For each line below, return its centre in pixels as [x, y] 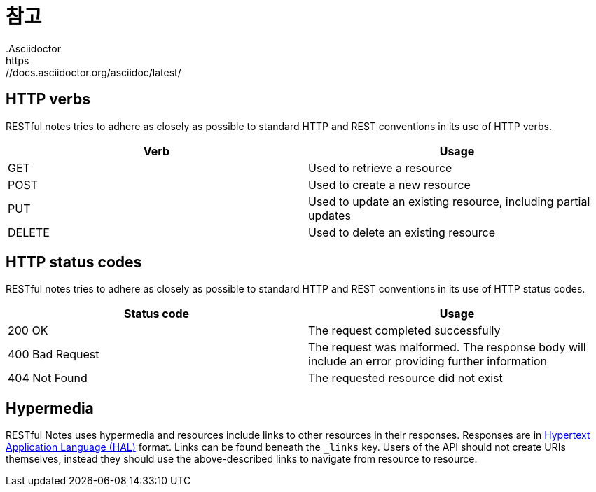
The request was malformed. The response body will [447, 347]
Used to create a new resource [389, 184]
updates [330, 215]
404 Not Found [48, 378]
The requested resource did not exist [406, 378]
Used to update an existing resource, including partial [449, 201]
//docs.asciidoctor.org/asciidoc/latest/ [93, 72]
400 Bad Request [54, 354]
